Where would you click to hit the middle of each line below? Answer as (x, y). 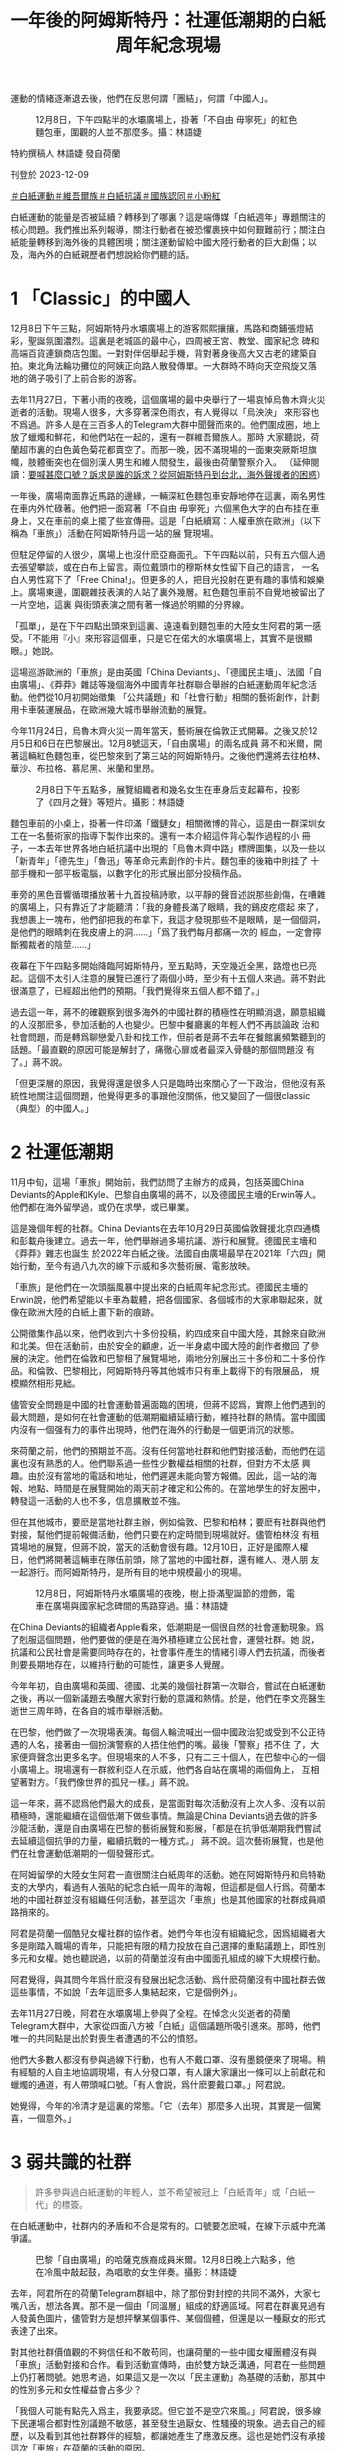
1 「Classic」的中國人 (100, 298)
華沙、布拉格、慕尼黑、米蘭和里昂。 (85, 768)
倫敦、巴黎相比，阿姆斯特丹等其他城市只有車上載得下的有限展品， (172, 1371)
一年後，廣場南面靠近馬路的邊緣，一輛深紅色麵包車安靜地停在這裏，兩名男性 (168, 496)
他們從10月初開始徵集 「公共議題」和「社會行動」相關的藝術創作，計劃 (173, 697)
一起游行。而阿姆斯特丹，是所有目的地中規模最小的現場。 (128, 1572)
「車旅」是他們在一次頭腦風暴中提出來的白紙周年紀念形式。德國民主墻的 (159, 1287)
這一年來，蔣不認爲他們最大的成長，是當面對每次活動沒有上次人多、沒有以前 (168, 1803)
